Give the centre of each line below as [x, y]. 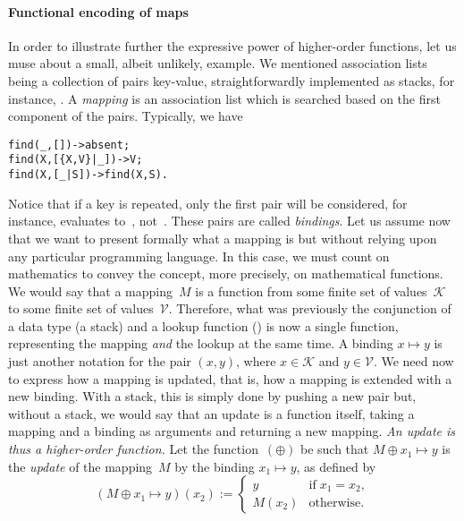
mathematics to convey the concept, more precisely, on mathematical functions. [226, 273]
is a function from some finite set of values [311, 290]
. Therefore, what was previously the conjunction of [310, 308]
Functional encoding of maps [98, 11]
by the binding [215, 466]
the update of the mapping [80, 466]
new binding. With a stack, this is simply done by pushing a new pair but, [212, 396]
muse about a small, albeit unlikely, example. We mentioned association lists [218, 63]
